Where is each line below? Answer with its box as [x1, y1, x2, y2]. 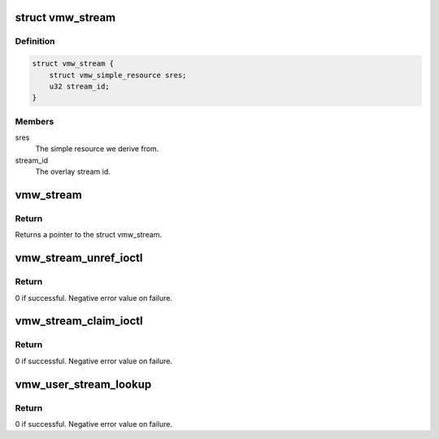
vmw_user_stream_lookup [15, 377, 152, 391]
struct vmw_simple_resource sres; [49, 70, 187, 80]
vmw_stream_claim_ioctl [15, 314, 143, 328]
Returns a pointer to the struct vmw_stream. [15, 230, 163, 240]
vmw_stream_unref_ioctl [15, 251, 143, 265]
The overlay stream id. [35, 167, 111, 176]
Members [15, 115, 54, 127]
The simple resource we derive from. [35, 144, 159, 154]
